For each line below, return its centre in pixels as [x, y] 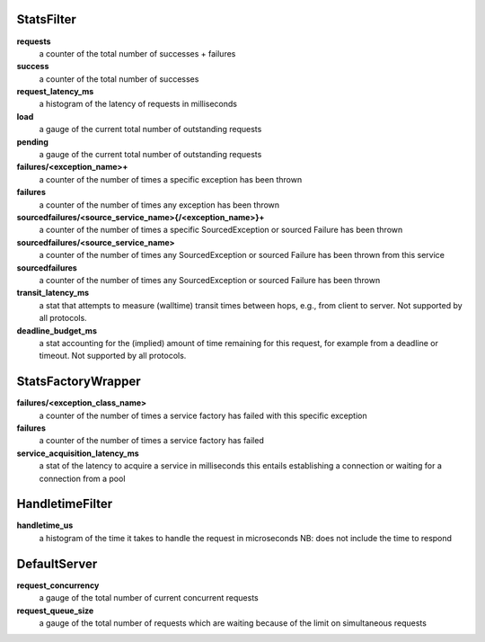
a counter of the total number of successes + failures [137, 53]
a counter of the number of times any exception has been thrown [159, 205]
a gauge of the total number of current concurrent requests [149, 598]
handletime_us [45, 525]
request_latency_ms [55, 92]
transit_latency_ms [53, 293]
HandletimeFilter [65, 504]
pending [33, 142]
